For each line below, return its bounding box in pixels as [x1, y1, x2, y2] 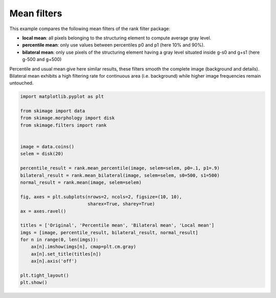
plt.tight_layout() [20, 272, 69, 279]
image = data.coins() [20, 144, 75, 149]
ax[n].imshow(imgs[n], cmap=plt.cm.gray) [31, 244, 136, 250]
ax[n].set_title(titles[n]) [31, 251, 102, 257]
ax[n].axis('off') [31, 258, 77, 264]
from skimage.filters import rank [20, 122, 107, 128]
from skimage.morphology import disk [20, 115, 115, 121]
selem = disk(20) [20, 151, 64, 157]
